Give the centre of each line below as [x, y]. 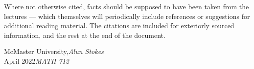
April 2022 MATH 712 [37, 60]
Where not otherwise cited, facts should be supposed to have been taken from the [127, 6]
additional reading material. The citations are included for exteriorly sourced [119, 26]
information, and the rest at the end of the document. [85, 35]
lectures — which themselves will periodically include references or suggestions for [127, 16]
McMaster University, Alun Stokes [54, 51]
